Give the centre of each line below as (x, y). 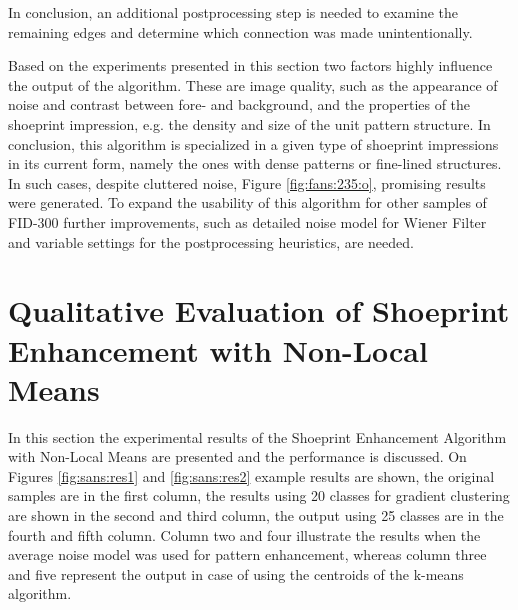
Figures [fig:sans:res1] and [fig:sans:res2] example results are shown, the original (251, 475)
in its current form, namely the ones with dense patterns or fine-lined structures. (255, 163)
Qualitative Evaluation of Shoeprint (259, 310)
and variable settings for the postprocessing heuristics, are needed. (211, 241)
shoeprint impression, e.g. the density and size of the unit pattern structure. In (249, 123)
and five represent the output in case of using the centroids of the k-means (236, 573)
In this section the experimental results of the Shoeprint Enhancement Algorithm (257, 436)
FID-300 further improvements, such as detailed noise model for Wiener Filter (247, 221)
